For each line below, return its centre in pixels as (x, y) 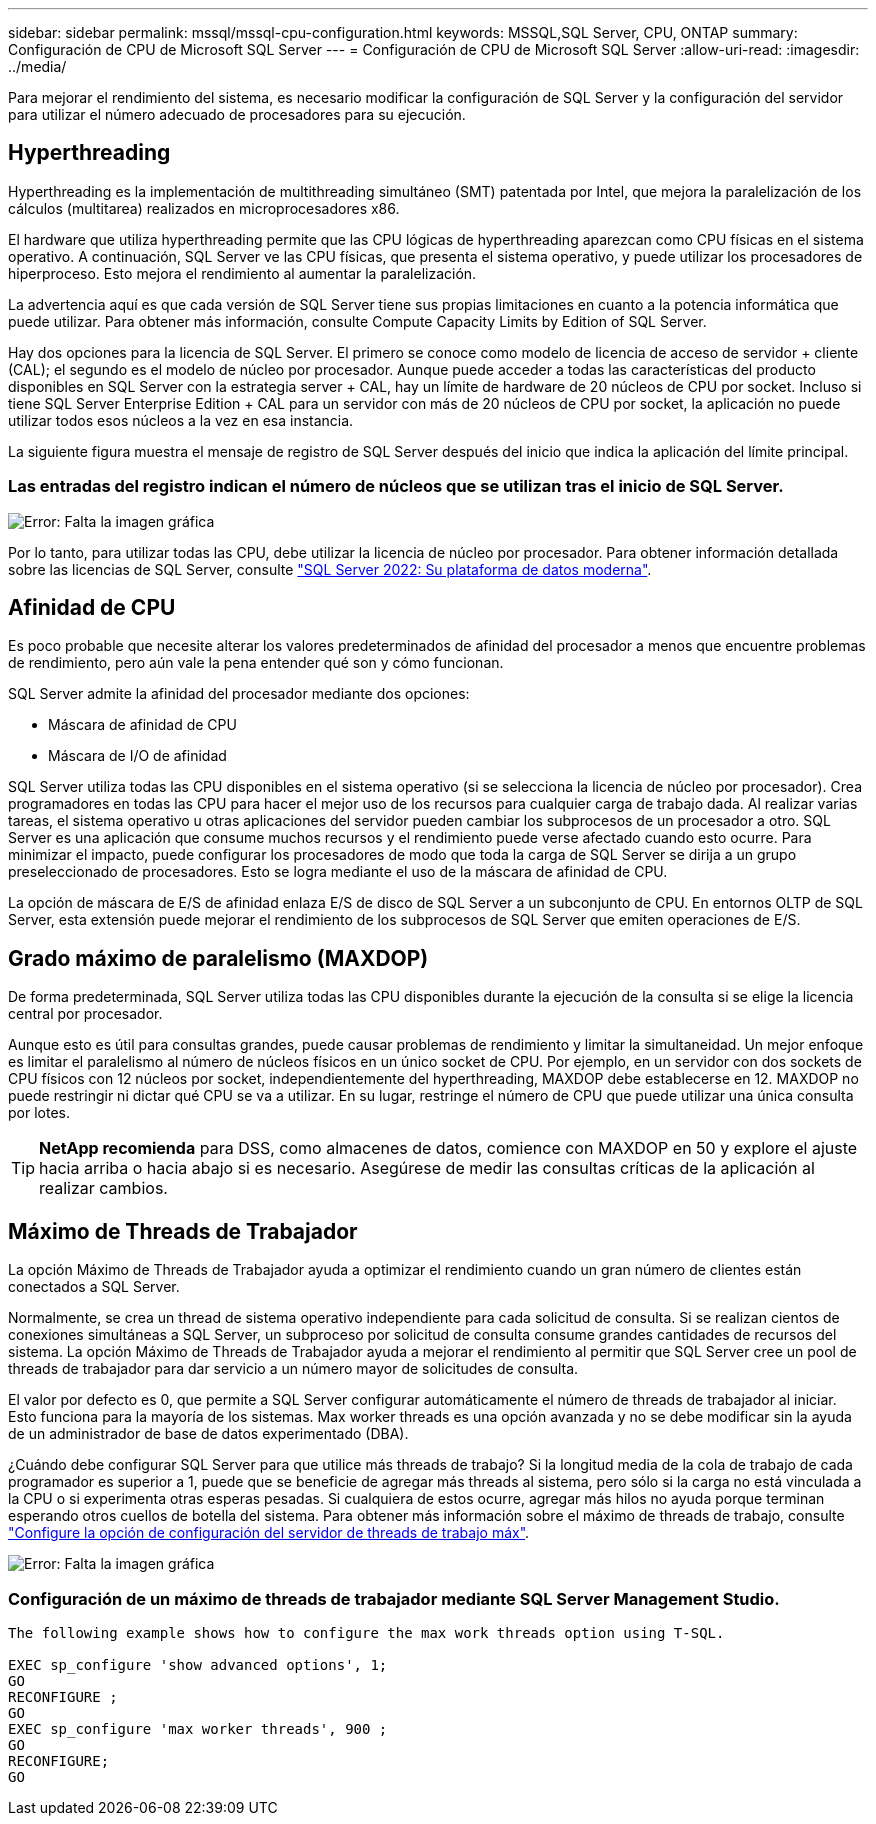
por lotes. (39, 1113)
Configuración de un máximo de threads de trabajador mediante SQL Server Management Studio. (394, 1598)
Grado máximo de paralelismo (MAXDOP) (218, 958)
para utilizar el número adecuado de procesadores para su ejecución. (237, 114)
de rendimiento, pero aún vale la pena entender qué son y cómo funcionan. (256, 663)
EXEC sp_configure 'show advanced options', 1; (198, 1664)
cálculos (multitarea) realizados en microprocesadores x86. (204, 208)
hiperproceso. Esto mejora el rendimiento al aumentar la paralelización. (242, 273)
